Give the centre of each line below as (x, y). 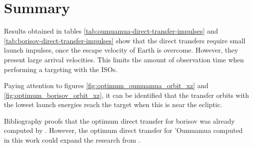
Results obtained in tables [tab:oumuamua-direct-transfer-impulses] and (111, 31)
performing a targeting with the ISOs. (61, 69)
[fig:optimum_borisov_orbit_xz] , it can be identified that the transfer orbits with (126, 95)
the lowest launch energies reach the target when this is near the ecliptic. (113, 104)
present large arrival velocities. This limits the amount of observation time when (124, 59)
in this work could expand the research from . (72, 140)
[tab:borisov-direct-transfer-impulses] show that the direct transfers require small (125, 40)
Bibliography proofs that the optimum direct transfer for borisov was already (119, 120)
